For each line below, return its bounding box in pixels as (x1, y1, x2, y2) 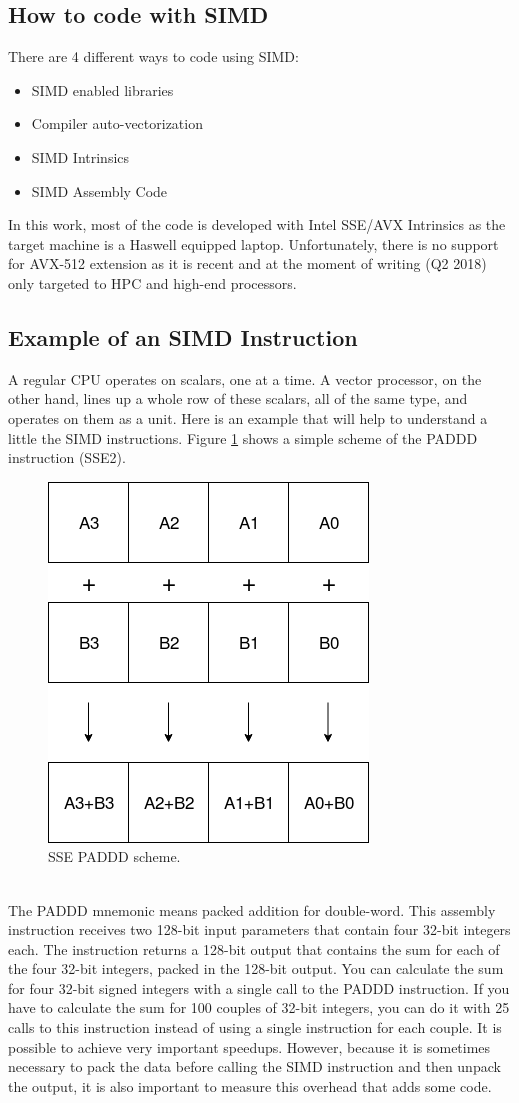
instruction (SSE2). (8, 447, 126, 468)
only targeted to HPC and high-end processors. (8, 272, 297, 293)
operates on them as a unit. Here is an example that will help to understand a (8, 407, 488, 428)
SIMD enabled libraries (31, 79, 174, 100)
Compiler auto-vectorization (31, 113, 203, 134)
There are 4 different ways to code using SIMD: (8, 46, 299, 67)
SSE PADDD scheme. (48, 846, 181, 867)
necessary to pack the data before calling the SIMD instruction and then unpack (8, 1056, 501, 1077)
